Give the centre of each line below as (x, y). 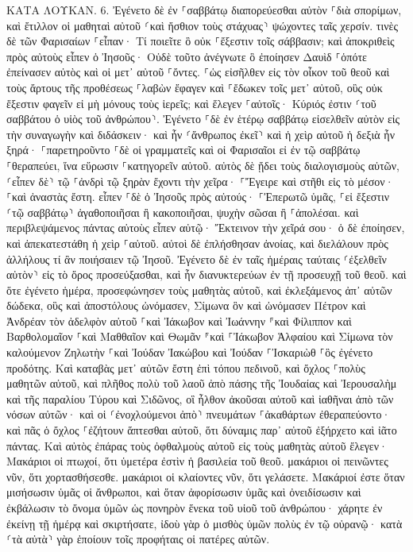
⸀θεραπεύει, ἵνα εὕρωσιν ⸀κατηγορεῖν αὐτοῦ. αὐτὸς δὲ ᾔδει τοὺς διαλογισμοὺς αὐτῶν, (203, 165)
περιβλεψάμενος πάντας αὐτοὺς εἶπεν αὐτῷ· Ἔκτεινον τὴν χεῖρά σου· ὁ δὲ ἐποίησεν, (206, 228)
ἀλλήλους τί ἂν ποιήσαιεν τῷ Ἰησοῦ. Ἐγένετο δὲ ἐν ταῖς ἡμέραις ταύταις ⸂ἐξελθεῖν (197, 259)
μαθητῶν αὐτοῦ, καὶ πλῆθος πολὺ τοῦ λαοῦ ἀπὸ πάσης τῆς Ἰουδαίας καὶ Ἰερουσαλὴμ (202, 383)
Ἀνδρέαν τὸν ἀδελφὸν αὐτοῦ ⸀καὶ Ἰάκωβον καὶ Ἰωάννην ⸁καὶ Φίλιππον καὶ (179, 320)
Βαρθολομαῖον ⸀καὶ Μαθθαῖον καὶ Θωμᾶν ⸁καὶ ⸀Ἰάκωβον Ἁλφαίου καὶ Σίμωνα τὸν (200, 336)
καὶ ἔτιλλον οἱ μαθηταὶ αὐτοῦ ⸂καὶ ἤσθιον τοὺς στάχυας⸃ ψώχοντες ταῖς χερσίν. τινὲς (202, 25)
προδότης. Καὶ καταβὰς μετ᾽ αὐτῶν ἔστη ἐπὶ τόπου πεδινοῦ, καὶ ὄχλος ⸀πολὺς (186, 367)
